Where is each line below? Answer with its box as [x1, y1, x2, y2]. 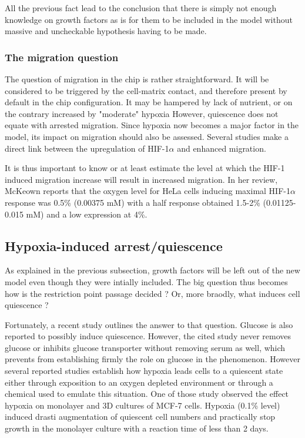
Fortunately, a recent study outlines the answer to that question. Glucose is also [5, 318, 293, 330]
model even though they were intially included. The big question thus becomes [5, 275, 288, 287]
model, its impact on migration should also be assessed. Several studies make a [5, 130, 289, 142]
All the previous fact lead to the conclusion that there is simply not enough [5, 2, 277, 14]
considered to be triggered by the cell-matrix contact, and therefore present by [5, 84, 287, 96]
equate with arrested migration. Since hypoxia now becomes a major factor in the [5, 119, 299, 131]
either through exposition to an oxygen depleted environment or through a [5, 376, 273, 388]
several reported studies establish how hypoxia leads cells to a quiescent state [5, 365, 283, 377]
